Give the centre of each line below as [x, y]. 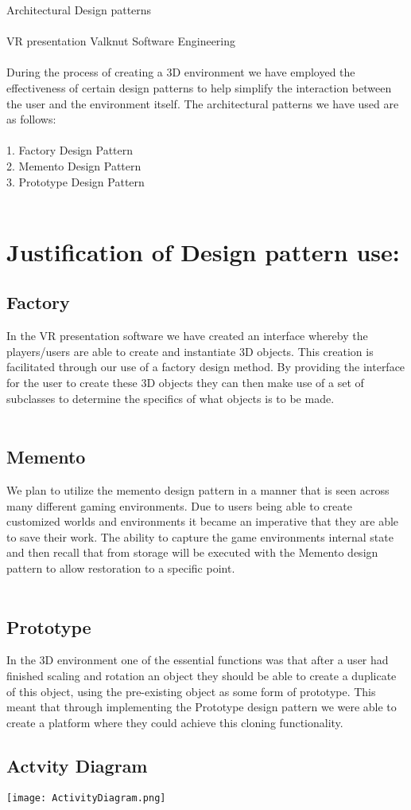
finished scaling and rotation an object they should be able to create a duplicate [202, 676]
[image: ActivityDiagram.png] [86, 798]
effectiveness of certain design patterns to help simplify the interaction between [199, 87]
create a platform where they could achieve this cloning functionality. [175, 722]
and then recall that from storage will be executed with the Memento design [192, 552]
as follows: [31, 119]
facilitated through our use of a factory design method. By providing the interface [206, 367]
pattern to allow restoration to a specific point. [121, 568]
